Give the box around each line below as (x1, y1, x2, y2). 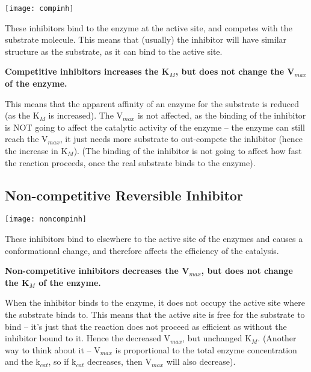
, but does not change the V (175, 65, 295, 78)
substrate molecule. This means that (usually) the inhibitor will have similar (5, 33, 287, 46)
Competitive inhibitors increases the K (5, 65, 170, 78)
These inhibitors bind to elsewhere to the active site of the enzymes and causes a (5, 232, 303, 245)
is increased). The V (48, 109, 123, 122)
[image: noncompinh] (5, 215, 87, 224)
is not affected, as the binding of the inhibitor (137, 109, 306, 122)
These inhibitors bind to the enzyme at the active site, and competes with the (5, 21, 292, 34)
